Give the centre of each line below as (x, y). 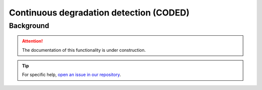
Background (29, 26)
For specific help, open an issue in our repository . (72, 75)
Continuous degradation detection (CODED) (99, 13)
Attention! (33, 41)
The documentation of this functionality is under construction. (84, 50)
